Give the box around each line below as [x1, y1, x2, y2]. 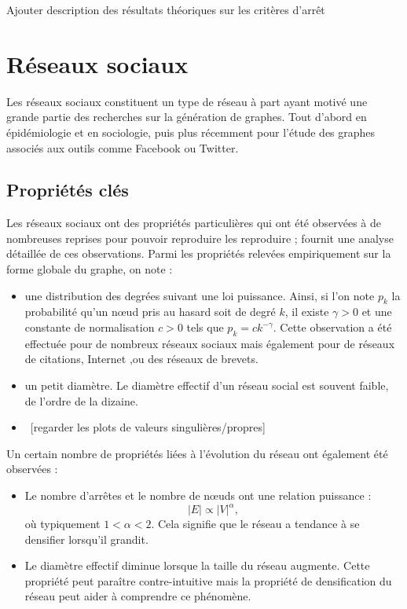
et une [361, 303, 392, 320]
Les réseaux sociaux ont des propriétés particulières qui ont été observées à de [6, 215, 381, 231]
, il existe [284, 303, 329, 320]
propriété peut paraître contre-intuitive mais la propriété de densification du [24, 572, 392, 589]
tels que [186, 319, 224, 336]
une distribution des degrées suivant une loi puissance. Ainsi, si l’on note [24, 287, 375, 303]
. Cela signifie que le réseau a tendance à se [151, 515, 360, 532]
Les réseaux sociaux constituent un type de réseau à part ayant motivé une [6, 93, 368, 109]
